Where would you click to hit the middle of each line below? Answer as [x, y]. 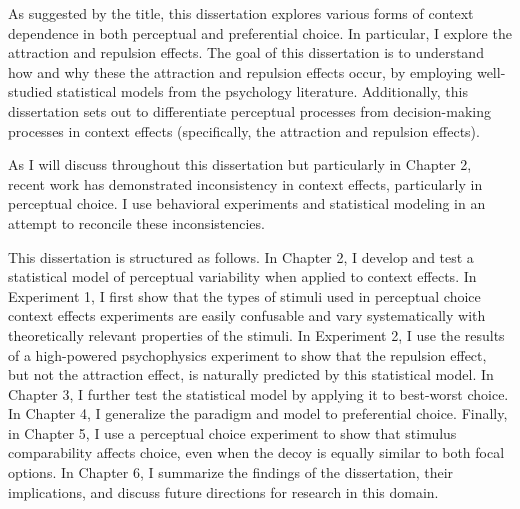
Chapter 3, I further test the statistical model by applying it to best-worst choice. [258, 393]
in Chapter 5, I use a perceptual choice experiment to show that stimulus [232, 432]
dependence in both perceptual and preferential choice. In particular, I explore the [260, 32]
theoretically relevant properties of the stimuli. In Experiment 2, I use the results [256, 334]
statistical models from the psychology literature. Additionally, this [262, 91]
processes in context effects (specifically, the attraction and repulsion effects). [244, 130]
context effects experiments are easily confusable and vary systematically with [247, 315]
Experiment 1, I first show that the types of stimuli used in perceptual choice [244, 295]
